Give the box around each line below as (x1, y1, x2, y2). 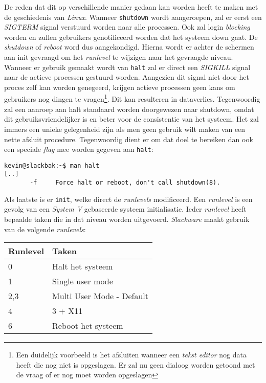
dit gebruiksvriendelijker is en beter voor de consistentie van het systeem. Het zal (4, 114, 259, 124)
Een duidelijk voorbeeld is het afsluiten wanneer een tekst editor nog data (16, 349, 247, 360)
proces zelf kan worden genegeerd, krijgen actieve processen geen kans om (4, 81, 235, 92)
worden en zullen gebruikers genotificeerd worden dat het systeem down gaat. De (4, 31, 258, 42)
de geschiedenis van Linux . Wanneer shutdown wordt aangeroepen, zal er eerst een (4, 11, 262, 22)
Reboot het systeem (52, 320, 123, 332)
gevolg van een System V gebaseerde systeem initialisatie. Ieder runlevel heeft (4, 204, 247, 214)
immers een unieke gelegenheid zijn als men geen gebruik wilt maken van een (4, 123, 246, 134)
